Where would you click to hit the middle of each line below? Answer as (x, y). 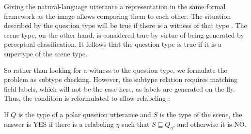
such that (136, 124)
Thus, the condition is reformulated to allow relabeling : (87, 98)
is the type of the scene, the (201, 114)
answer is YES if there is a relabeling (59, 124)
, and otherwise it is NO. (210, 124)
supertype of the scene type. (46, 53)
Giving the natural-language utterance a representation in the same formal (115, 6)
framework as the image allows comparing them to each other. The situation (118, 16)
